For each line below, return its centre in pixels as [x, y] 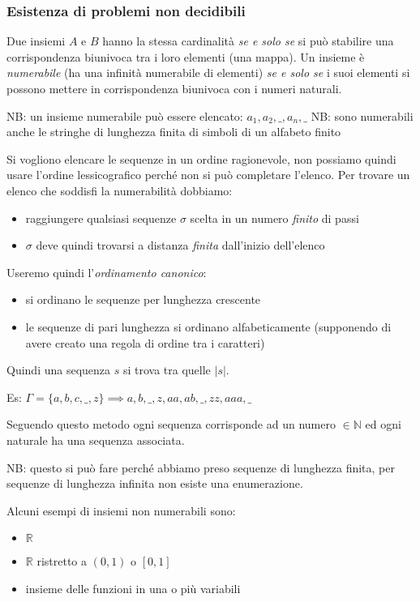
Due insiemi [36, 41]
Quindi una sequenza [59, 370]
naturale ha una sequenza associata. [96, 440]
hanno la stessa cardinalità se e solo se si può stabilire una [248, 41]
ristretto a [62, 561]
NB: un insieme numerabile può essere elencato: [125, 115]
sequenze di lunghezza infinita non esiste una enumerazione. [155, 483]
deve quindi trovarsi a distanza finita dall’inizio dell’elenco [180, 245]
